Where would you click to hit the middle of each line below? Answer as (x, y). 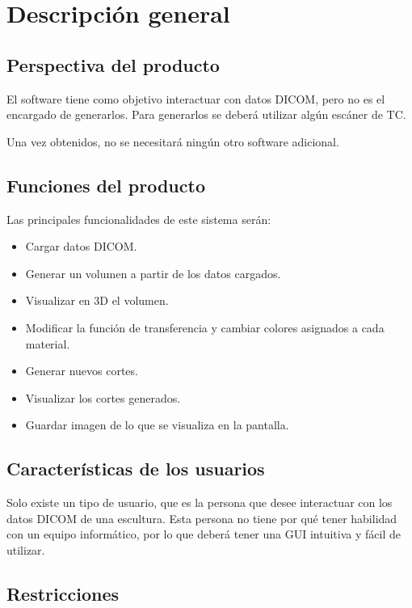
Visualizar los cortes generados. (103, 397)
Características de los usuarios (136, 469)
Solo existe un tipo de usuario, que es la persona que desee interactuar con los (200, 502)
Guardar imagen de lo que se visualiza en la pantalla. (157, 425)
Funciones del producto (106, 185)
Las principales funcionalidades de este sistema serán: (139, 219)
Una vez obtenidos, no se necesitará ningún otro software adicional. (173, 141)
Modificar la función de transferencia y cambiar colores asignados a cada (205, 327)
